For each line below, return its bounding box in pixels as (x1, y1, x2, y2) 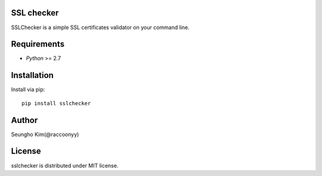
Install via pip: (11, 86, 45, 93)
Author (11, 115, 38, 125)
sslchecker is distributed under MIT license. (11, 162, 119, 169)
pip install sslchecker (21, 100, 91, 106)
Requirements (11, 39, 65, 49)
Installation (11, 70, 54, 80)
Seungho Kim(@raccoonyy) (11, 131, 79, 138)
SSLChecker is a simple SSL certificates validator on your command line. (11, 24, 190, 31)
